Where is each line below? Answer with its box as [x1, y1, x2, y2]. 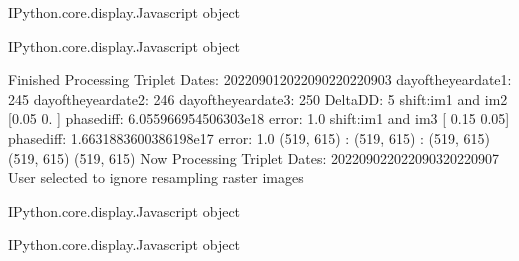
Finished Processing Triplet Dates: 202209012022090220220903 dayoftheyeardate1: [8, 69, 512, 90]
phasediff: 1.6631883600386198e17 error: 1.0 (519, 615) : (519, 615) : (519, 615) [8, 127, 491, 148]
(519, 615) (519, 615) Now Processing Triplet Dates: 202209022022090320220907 [8, 147, 500, 168]
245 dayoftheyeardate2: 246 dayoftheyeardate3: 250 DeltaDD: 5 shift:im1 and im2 [8, 88, 508, 109]
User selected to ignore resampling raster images [8, 167, 304, 188]
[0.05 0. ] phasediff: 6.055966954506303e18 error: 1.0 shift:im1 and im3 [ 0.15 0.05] [8, 108, 510, 129]
